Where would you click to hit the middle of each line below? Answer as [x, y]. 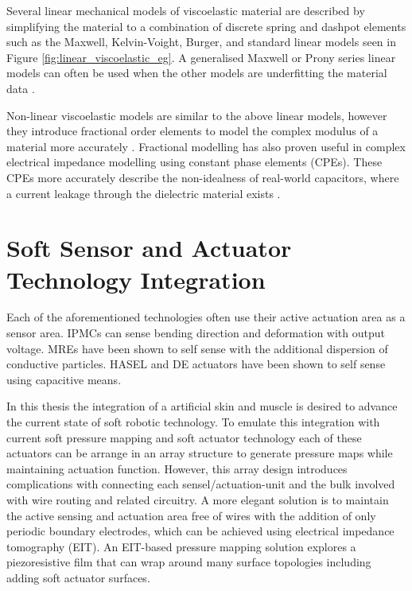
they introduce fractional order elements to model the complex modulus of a [192, 131]
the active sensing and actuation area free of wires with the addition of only [191, 515]
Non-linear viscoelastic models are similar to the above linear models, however [197, 115]
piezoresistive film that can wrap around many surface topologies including [189, 562]
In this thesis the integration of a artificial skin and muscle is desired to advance [202, 406]
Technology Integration [136, 279]
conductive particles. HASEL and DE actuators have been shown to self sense [196, 364]
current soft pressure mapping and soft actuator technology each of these [184, 437]
